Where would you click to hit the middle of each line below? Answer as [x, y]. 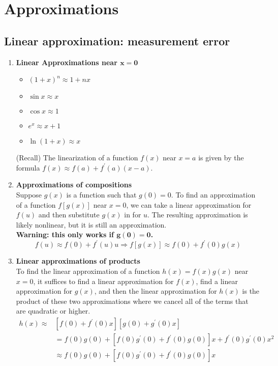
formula [28, 167]
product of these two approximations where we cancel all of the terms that [132, 301]
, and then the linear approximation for [156, 291]
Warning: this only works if [65, 234]
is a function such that [101, 194]
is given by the [221, 158]
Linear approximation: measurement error [117, 40]
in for [133, 215]
